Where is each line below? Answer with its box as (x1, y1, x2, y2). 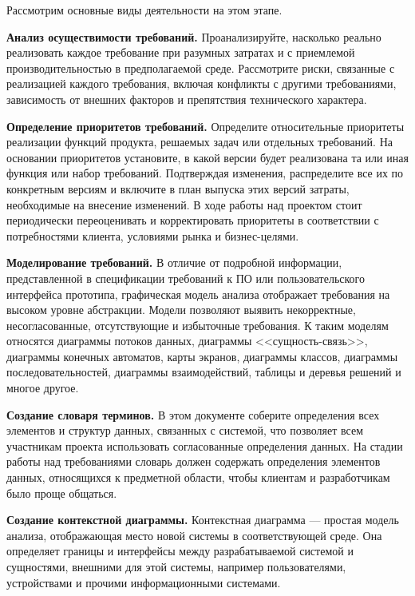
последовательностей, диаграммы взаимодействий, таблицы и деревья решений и (6, 364, 401, 380)
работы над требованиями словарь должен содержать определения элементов (6, 453, 381, 470)
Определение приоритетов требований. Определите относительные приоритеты (6, 117, 405, 134)
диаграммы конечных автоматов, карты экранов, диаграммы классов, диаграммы (6, 348, 398, 364)
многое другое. (6, 379, 79, 396)
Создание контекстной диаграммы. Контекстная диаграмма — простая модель (6, 511, 399, 528)
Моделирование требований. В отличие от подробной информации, (6, 254, 342, 271)
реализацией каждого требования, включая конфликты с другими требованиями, (6, 75, 397, 92)
